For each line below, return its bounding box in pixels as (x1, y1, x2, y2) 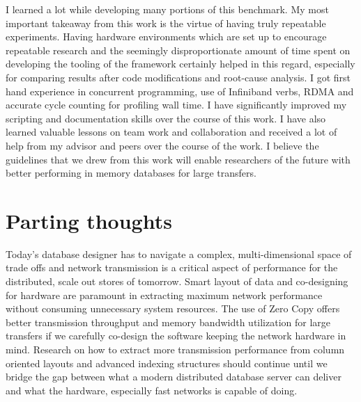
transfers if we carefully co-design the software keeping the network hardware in (6, 328, 346, 343)
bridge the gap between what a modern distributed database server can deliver (6, 369, 341, 384)
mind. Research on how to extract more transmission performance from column (6, 342, 345, 356)
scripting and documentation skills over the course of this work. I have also (6, 111, 326, 125)
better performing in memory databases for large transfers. (6, 166, 256, 180)
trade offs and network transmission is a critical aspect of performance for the (6, 260, 338, 275)
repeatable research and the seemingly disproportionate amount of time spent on (6, 42, 351, 57)
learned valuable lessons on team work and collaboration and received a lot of (6, 124, 337, 139)
